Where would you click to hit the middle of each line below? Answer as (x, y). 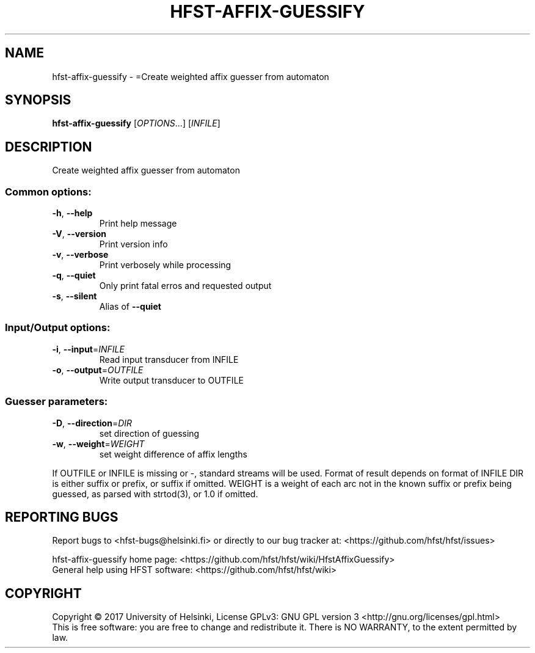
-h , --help (72, 213)
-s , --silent (75, 296)
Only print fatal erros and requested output (185, 286)
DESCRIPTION (49, 147)
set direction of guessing (149, 433)
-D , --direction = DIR (92, 423)
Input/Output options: (58, 328)
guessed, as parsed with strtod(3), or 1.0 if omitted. (155, 494)
